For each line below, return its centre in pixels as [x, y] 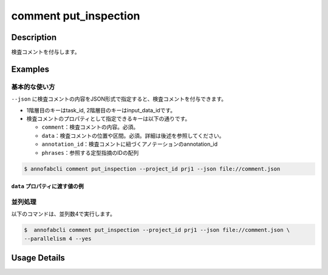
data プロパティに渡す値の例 [48, 186]
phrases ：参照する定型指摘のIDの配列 [90, 152]
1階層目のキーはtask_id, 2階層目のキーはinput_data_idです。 [101, 110]
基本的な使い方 [33, 87]
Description [34, 37]
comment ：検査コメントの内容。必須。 [90, 127]
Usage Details [38, 258]
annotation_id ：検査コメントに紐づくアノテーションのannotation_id [130, 144]
